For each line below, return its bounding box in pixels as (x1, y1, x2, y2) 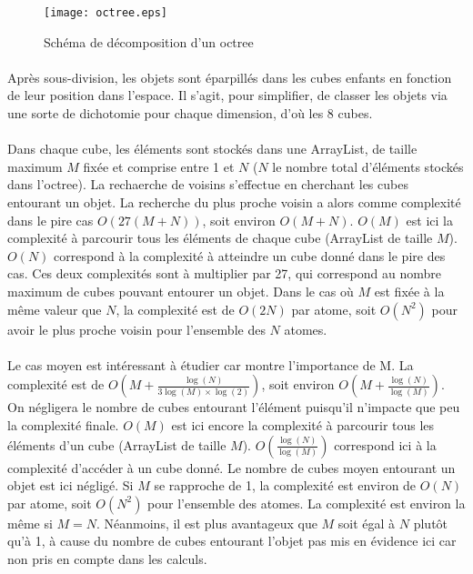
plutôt (413, 513, 448, 532)
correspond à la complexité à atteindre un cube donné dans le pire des (54, 246, 446, 265)
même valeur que (7, 299, 102, 318)
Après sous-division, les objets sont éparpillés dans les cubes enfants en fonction (7, 67, 452, 86)
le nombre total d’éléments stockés (272, 156, 464, 176)
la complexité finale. (7, 415, 119, 434)
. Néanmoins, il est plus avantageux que (96, 513, 317, 532)
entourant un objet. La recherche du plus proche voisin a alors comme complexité (7, 193, 461, 211)
